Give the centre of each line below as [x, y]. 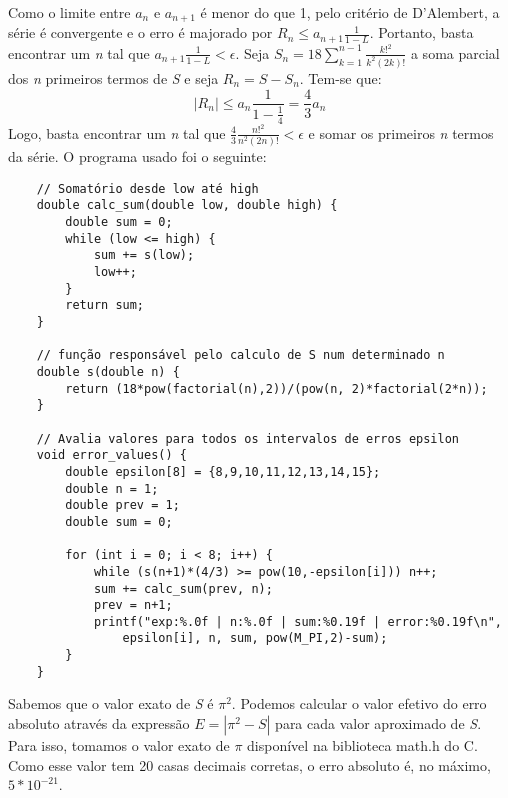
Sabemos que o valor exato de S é [111, 703]
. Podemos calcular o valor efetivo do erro [359, 703]
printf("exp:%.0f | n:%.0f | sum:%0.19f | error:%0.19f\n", [297, 621]
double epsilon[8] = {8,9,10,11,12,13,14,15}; [223, 471]
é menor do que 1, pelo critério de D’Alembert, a [350, 12]
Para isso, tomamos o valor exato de [119, 745]
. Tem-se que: [340, 77]
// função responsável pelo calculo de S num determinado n [240, 355]
